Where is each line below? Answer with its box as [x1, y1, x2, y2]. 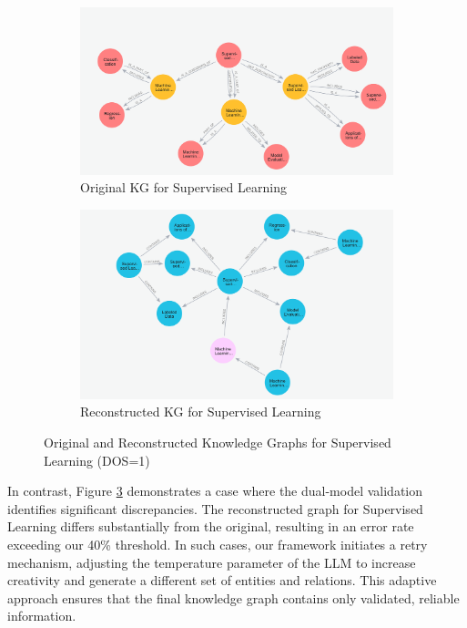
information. [7, 606, 76, 625]
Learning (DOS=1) [44, 450, 150, 469]
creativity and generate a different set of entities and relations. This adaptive [7, 571, 437, 590]
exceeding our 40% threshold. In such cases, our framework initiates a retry [7, 535, 428, 554]
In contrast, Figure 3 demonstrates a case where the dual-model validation [7, 481, 423, 500]
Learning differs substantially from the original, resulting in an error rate [7, 517, 414, 536]
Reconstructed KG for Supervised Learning [80, 402, 321, 421]
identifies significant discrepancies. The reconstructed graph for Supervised [7, 499, 423, 518]
